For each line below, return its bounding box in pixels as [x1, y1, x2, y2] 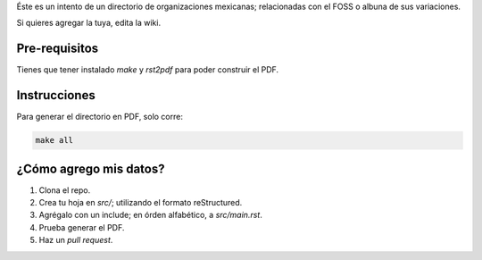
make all [35, 135, 74, 146]
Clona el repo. [38, 184, 91, 196]
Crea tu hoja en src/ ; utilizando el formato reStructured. [38, 197, 243, 208]
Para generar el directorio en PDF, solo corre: [16, 112, 183, 122]
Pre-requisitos [16, 41, 99, 56]
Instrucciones [16, 88, 96, 103]
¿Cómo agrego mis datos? [16, 161, 165, 176]
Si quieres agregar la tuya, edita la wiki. [16, 18, 161, 29]
